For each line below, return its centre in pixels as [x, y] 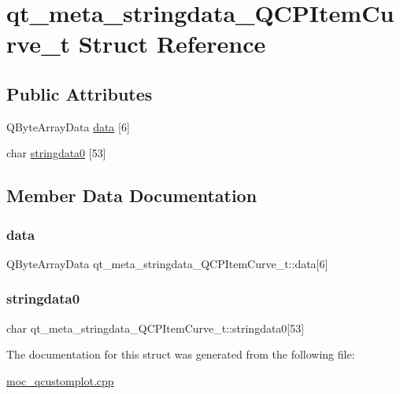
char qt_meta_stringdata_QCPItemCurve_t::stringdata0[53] [156, 328]
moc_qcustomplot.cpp [60, 380]
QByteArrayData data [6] [68, 126]
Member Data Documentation [132, 195]
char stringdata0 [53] [56, 153]
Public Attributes [80, 93]
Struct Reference [172, 44]
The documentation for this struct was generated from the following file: [181, 354]
